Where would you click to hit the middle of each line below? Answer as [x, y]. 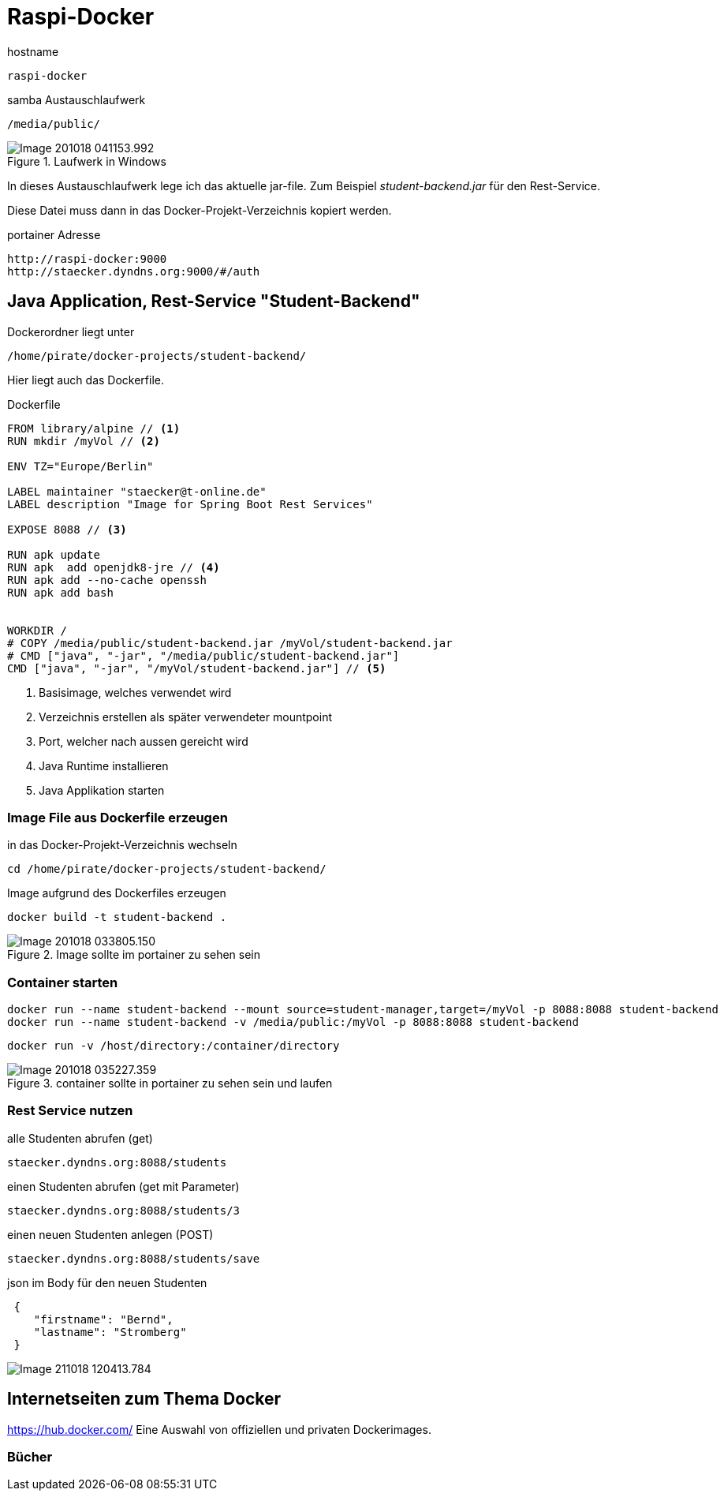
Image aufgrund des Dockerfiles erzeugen [117, 893]
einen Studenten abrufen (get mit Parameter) [123, 1186]
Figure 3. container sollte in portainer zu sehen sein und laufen [170, 1083]
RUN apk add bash [60, 592]
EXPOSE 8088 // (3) [67, 529]
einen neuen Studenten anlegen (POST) [110, 1234]
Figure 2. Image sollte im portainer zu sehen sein [134, 955]
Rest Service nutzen [70, 1111]
